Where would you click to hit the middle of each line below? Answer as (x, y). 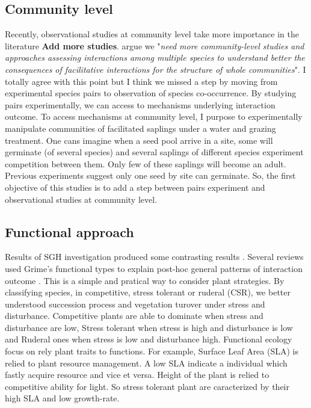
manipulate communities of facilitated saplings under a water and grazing (140, 128)
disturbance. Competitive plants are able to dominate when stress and (134, 316)
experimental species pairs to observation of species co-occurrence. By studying (151, 93)
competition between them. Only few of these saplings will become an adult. (146, 163)
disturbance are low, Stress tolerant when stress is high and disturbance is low (149, 327)
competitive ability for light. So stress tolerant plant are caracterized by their (147, 386)
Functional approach (69, 231)
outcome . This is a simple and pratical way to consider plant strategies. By (145, 280)
